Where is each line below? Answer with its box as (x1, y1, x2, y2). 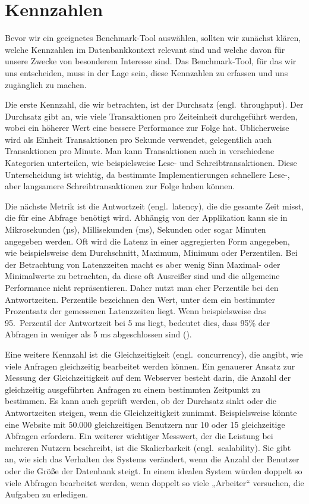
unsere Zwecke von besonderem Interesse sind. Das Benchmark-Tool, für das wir (5, 55, 297, 67)
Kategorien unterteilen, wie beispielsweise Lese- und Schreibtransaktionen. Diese (5, 156, 297, 169)
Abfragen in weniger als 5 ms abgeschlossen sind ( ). (5, 328, 192, 340)
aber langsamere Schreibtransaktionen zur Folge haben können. (5, 180, 235, 192)
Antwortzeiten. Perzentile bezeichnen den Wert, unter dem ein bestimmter (5, 293, 276, 305)
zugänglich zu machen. (5, 78, 87, 90)
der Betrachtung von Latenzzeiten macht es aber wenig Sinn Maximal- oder (5, 258, 280, 270)
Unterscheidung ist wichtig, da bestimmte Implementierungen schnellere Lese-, (5, 168, 290, 180)
